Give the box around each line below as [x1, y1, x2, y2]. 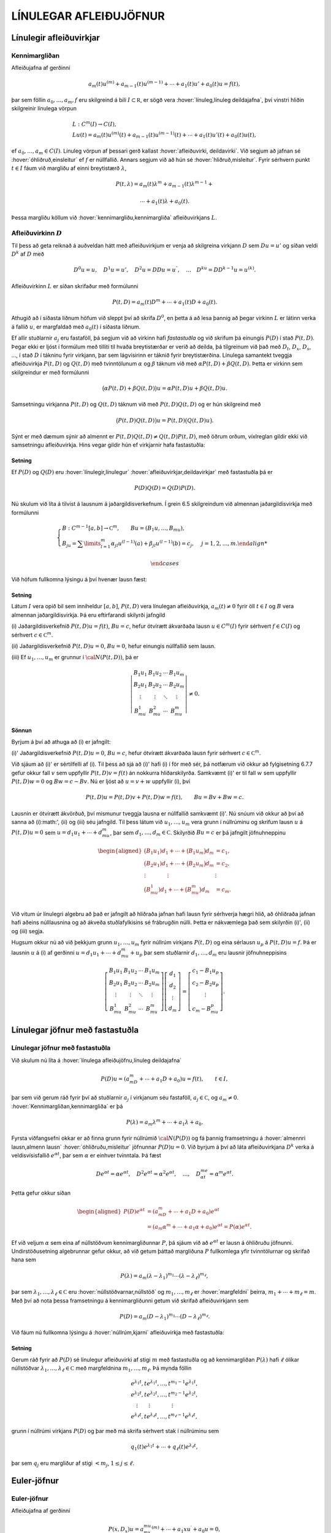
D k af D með [11, 250, 44, 258]
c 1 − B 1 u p [192, 966, 219, 975]
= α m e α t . [209, 1169, 234, 1177]
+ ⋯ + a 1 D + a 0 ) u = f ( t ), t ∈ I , [139, 1075, 228, 1084]
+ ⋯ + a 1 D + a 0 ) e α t [167, 1207, 220, 1217]
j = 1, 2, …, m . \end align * [201, 540, 268, 547]
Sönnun [11, 727, 32, 734]
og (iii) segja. [11, 927, 44, 935]
